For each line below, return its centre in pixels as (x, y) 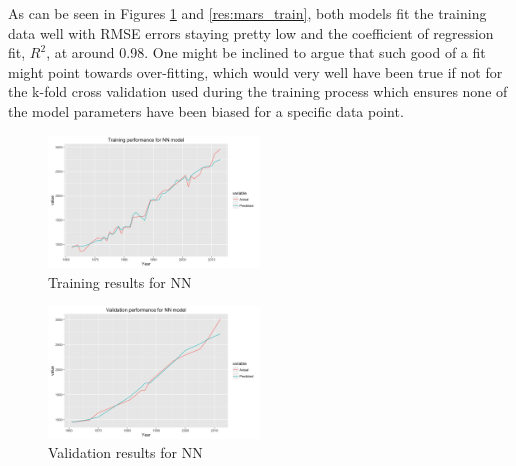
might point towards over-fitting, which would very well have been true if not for (255, 71)
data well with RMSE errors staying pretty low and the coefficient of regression (251, 32)
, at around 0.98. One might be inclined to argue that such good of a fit (266, 52)
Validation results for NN (125, 452)
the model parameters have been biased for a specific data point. (206, 110)
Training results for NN (120, 281)
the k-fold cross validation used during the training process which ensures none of (258, 91)
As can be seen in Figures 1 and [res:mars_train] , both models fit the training (247, 13)
